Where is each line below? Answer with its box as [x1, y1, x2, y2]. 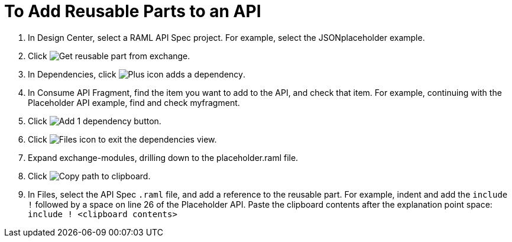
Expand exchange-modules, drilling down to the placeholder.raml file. [28, 152, 299, 163]
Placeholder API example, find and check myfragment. [28, 97, 240, 108]
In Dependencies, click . [28, 69, 246, 79]
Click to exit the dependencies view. [28, 134, 217, 144]
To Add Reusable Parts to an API [4, 1, 261, 21]
